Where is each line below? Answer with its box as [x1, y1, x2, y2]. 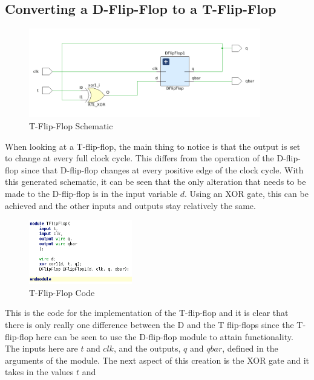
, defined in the [222, 342, 278, 355]
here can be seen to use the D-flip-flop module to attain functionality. [36, 330, 293, 343]
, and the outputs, [113, 342, 181, 355]
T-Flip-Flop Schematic [29, 120, 113, 132]
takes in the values [5, 366, 74, 378]
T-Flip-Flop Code [29, 286, 95, 298]
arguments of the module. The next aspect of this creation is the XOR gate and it [5, 353, 309, 366]
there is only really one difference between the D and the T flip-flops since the [5, 318, 294, 330]
